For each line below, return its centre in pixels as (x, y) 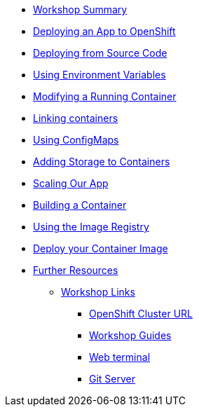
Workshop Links (98, 292)
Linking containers (76, 118)
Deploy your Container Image (101, 248)
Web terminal (120, 357)
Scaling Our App (71, 183)
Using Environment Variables (99, 75)
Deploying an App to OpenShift (104, 31)
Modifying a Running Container (105, 96)
